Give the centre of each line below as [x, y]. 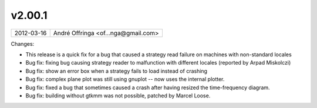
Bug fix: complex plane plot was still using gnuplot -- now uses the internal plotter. [125, 79]
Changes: [23, 43]
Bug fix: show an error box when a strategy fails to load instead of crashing [117, 71]
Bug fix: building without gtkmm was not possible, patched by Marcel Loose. [118, 95]
